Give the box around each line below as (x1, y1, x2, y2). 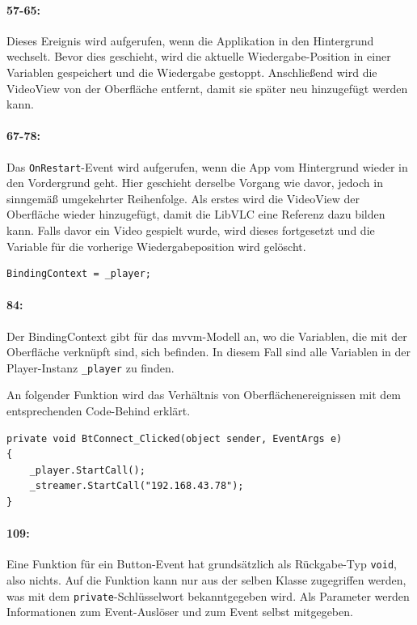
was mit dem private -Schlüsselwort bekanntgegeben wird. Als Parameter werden (6, 587, 410, 604)
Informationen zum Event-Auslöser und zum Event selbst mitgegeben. (6, 603, 353, 620)
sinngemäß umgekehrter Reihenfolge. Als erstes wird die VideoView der (6, 189, 360, 206)
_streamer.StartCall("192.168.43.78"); (29, 480, 244, 492)
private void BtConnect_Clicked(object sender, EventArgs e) (6, 432, 343, 444)
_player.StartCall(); (29, 464, 145, 476)
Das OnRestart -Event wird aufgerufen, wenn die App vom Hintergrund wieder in (6, 158, 408, 175)
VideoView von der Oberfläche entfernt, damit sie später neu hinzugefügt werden (6, 79, 408, 96)
